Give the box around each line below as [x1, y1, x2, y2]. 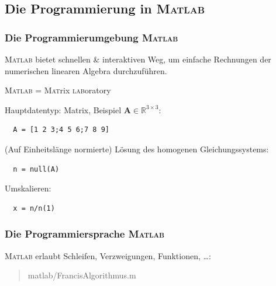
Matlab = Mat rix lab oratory [5, 84, 111, 96]
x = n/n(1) [13, 204, 55, 212]
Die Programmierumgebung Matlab [5, 30, 178, 44]
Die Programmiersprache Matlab [5, 226, 165, 241]
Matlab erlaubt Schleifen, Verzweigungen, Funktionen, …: [5, 249, 211, 261]
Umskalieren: [5, 182, 51, 194]
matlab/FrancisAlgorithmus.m [27, 269, 136, 281]
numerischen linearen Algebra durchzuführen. [5, 64, 167, 76]
